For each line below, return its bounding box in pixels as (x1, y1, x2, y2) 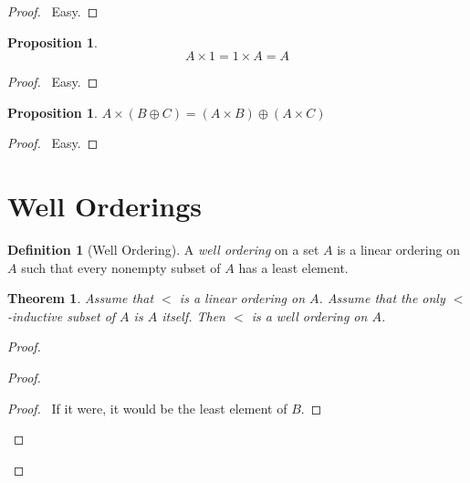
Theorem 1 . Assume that (7, 289, 154, 308)
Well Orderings (7, 187, 202, 225)
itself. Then (162, 306, 225, 325)
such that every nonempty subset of (21, 257, 221, 277)
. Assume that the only (319, 289, 445, 308)
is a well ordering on (251, 306, 368, 325)
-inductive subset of (7, 306, 116, 325)
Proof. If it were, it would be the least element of (7, 398, 287, 417)
